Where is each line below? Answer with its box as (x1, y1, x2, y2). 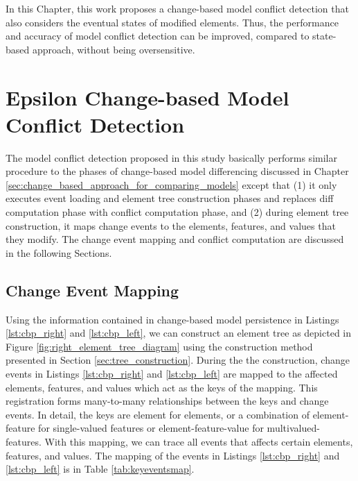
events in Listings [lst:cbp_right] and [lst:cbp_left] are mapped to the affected (6, 366, 338, 381)
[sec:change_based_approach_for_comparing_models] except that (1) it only (6, 177, 337, 192)
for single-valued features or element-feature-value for (38, 421, 264, 435)
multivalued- (267, 421, 320, 435)
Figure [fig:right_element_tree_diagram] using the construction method (6, 339, 313, 353)
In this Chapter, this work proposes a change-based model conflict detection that (6, 1, 349, 15)
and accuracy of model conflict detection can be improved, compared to (6, 28, 310, 43)
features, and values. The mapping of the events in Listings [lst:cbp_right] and (6, 448, 340, 462)
